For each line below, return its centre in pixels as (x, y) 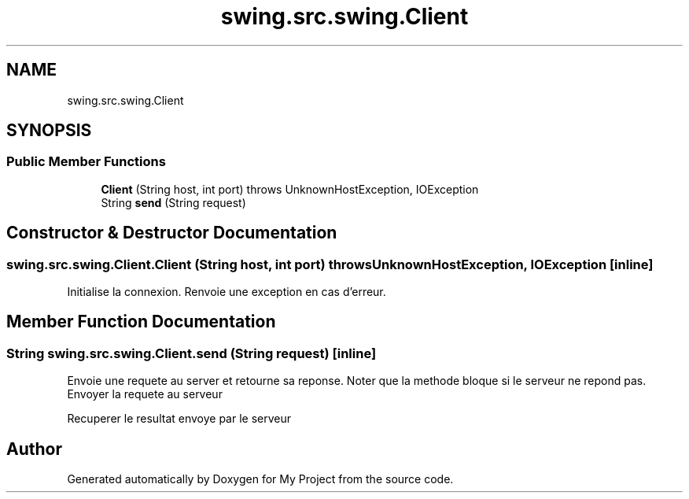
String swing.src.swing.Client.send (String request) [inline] (192, 353)
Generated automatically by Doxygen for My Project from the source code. (260, 479)
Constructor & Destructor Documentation (172, 233)
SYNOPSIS (49, 131)
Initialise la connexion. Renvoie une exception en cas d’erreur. (227, 292)
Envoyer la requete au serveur (145, 394)
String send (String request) (173, 202)
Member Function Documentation (141, 322)
